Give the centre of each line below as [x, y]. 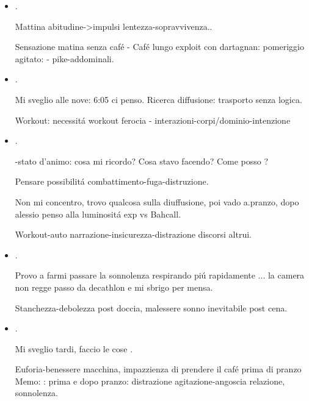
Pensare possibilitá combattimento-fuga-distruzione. [112, 181]
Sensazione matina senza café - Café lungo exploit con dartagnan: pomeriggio [159, 47]
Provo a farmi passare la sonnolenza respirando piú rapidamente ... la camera [160, 275]
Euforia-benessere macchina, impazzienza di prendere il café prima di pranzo [158, 369]
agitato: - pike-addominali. [64, 58]
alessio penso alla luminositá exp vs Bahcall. [98, 214]
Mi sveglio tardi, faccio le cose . [74, 348]
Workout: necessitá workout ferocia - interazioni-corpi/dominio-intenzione [153, 120]
